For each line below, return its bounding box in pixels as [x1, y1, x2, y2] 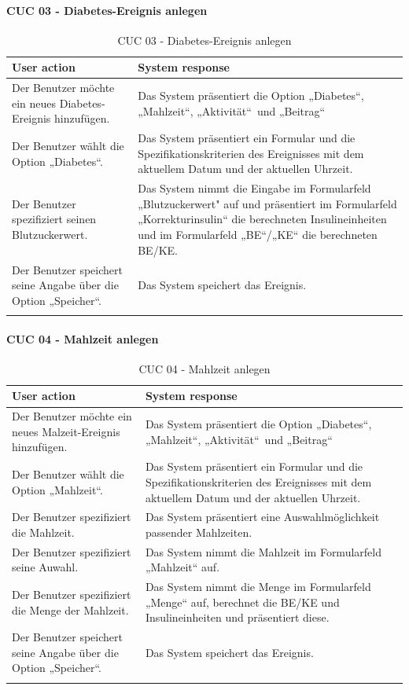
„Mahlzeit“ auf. [145, 559, 220, 575]
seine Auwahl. [12, 559, 79, 575]
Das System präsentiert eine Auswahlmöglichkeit [145, 508, 380, 525]
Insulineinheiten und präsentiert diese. [145, 609, 330, 626]
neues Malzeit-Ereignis [12, 423, 120, 439]
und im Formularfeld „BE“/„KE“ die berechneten [138, 226, 378, 243]
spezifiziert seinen [12, 211, 97, 227]
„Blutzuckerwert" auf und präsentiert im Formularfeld [138, 195, 397, 211]
